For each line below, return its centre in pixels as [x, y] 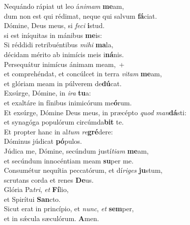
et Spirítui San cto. [32, 199]
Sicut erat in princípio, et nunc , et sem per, [69, 209]
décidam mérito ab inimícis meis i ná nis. [64, 54]
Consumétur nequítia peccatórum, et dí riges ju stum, [83, 170]
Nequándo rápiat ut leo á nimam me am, [64, 6]
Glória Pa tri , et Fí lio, [36, 189]
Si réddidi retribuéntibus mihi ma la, [59, 45]
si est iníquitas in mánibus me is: [53, 35]
